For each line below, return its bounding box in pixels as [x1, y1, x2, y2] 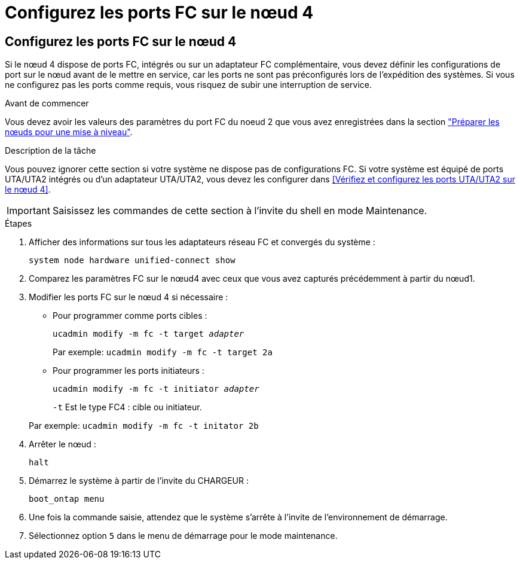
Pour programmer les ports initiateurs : [53, 365, 204, 376]
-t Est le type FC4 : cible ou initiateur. [53, 402, 202, 413]
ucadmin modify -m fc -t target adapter [53, 329, 244, 339]
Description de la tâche [5, 145, 96, 156]
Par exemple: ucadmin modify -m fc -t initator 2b [29, 420, 259, 431]
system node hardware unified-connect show [29, 255, 235, 266]
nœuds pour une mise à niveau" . [5, 127, 133, 138]
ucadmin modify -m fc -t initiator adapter [53, 384, 259, 394]
